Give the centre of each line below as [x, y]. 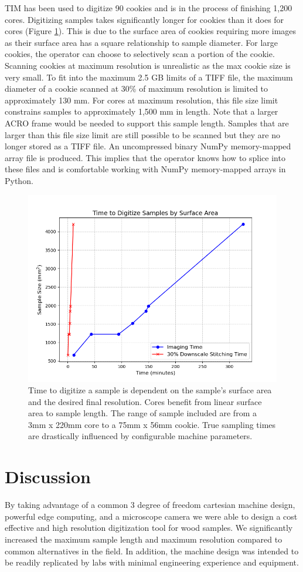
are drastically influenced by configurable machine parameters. [140, 436]
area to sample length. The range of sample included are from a [142, 413]
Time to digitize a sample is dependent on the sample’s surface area [150, 390]
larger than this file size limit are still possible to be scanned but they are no [142, 134]
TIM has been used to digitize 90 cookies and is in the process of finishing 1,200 [149, 8]
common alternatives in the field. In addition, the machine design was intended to [152, 551]
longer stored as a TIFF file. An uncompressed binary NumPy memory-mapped [148, 146]
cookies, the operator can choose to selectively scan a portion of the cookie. [140, 54]
